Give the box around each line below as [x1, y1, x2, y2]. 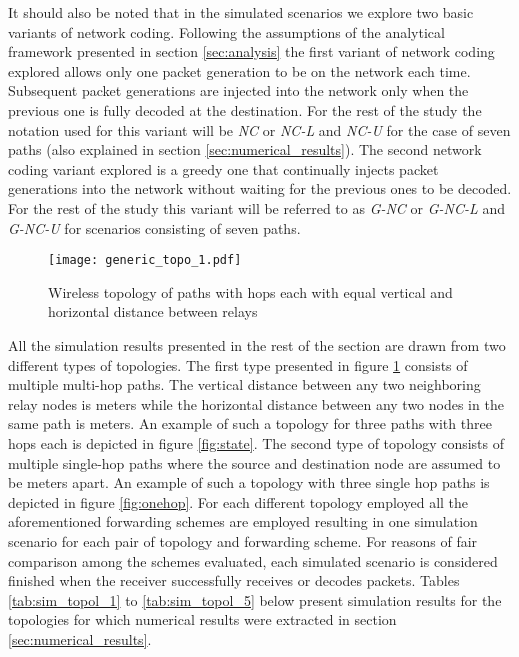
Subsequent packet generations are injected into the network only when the [8, 80, 469, 101]
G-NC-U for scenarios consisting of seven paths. [8, 217, 301, 238]
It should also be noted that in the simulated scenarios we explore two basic [8, 2, 474, 22]
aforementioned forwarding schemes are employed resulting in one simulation [8, 511, 478, 532]
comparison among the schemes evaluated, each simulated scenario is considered [8, 550, 498, 571]
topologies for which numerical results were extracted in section [8, 609, 397, 630]
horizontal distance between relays [48, 301, 258, 322]
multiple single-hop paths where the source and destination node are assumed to [8, 452, 501, 473]
